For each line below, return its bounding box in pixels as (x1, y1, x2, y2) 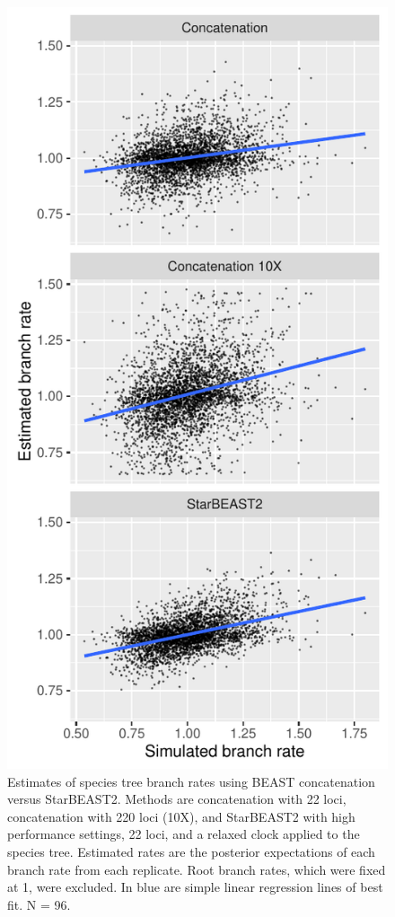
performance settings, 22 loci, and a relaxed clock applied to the (7, 824, 360, 843)
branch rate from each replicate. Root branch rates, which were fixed (7, 860, 386, 878)
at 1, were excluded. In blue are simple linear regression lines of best (7, 877, 383, 896)
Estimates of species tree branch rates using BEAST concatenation (7, 772, 375, 790)
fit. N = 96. (7, 895, 71, 913)
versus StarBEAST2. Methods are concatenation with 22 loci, (7, 789, 347, 808)
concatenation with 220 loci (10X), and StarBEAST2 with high (7, 807, 355, 825)
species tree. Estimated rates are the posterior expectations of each (7, 842, 375, 860)
